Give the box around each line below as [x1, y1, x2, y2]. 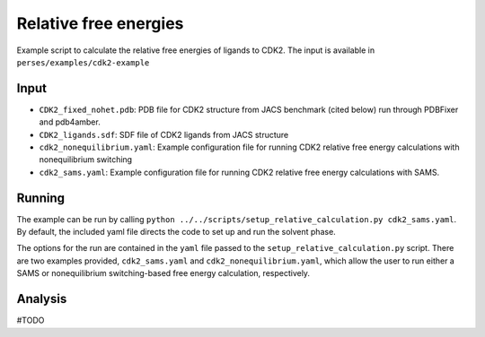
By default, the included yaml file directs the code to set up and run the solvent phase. [16, 227, 336, 238]
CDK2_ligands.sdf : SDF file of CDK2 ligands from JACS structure [39, 129, 289, 140]
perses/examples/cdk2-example [16, 57, 150, 67]
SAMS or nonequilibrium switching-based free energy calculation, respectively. [16, 268, 310, 279]
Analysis [16, 291, 67, 307]
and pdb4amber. [39, 117, 101, 127]
